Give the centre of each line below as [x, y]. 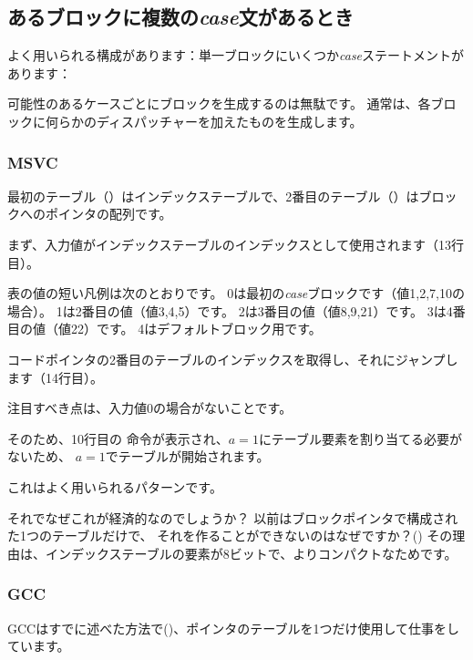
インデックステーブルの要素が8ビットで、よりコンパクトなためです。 [251, 553]
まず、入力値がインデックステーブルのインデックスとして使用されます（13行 [236, 244]
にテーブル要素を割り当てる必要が [360, 438]
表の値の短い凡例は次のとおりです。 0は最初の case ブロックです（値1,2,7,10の [236, 293]
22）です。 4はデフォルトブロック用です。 [196, 329]
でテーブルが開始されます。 [187, 456]
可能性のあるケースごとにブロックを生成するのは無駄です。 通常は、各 [219, 103]
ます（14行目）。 [55, 377]
